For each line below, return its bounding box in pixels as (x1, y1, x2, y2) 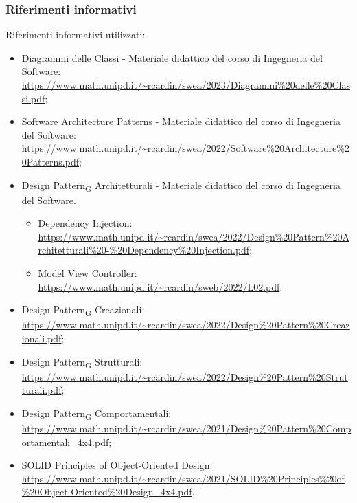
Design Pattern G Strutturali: (21, 354, 143, 370)
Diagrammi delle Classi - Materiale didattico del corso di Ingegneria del (21, 50, 323, 65)
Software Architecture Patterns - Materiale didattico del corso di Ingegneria (21, 114, 341, 128)
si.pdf (21, 91, 45, 105)
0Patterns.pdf (21, 154, 79, 168)
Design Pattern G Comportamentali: (21, 405, 172, 422)
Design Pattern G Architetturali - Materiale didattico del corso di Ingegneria (21, 177, 341, 194)
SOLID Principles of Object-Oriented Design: (21, 458, 213, 472)
